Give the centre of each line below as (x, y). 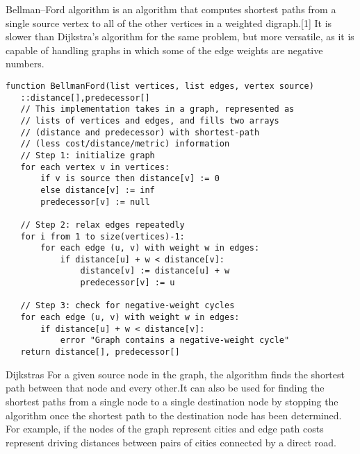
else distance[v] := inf (98, 190)
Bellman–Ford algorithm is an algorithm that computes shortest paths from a (171, 9)
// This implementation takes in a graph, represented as (157, 109)
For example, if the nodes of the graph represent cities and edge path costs (165, 429)
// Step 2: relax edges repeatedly (103, 225)
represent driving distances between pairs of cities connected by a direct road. (171, 442)
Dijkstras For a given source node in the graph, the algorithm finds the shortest (175, 374)
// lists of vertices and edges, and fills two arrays (150, 120)
